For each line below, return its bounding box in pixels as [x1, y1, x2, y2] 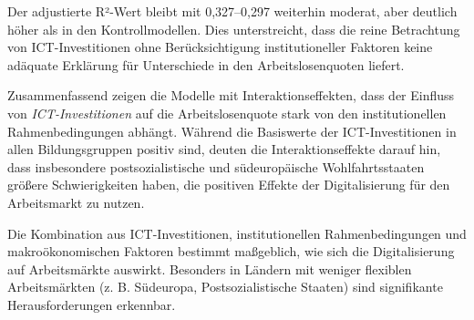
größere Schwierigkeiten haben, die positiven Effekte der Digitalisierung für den [7, 175, 450, 194]
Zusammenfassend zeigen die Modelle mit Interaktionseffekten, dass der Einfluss [7, 86, 455, 105]
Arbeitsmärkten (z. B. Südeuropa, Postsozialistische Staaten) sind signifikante [7, 277, 443, 296]
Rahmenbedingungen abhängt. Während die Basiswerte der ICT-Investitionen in [7, 121, 457, 140]
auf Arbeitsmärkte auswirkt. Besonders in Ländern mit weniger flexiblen [7, 259, 412, 278]
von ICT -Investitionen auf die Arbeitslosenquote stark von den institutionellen [7, 103, 447, 122]
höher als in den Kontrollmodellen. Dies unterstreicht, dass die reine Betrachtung [7, 19, 460, 38]
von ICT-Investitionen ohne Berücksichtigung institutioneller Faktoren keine [7, 37, 433, 57]
